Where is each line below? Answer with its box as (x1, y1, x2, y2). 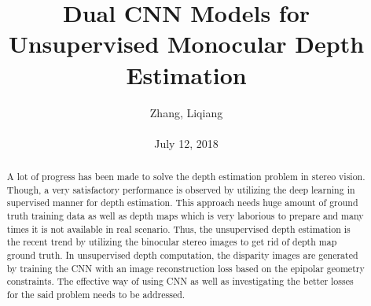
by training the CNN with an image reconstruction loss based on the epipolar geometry (6, 261, 365, 275)
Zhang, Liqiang (149, 104, 223, 120)
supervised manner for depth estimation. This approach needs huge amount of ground (6, 196, 358, 209)
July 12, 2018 (154, 135, 219, 151)
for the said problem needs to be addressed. (6, 287, 185, 300)
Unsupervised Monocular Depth (8, 28, 365, 60)
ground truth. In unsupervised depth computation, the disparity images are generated (6, 249, 358, 262)
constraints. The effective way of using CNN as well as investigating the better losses (6, 275, 354, 288)
